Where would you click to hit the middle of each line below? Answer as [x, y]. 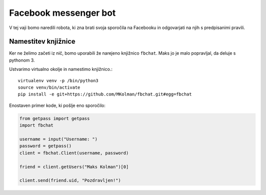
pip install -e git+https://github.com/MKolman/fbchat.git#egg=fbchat [105, 94]
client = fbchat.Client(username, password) [74, 153]
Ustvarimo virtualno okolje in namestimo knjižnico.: [61, 69]
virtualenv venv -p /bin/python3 [58, 81]
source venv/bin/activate [49, 88]
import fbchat [36, 125]
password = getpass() [46, 146]
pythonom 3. [22, 60]
